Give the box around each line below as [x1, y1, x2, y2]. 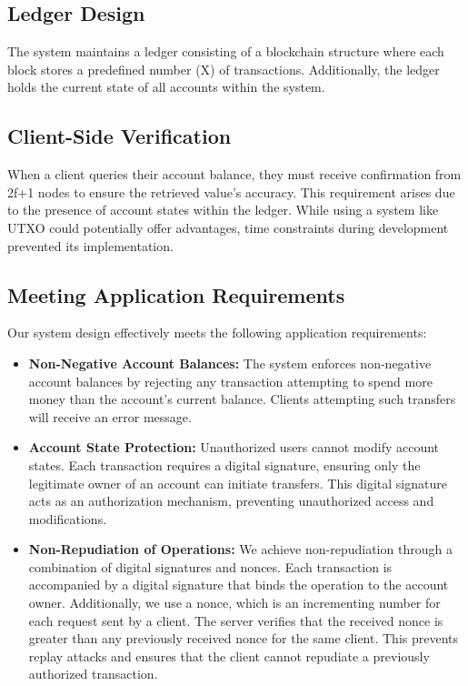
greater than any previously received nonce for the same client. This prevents [28, 629, 459, 648]
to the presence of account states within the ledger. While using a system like [7, 200, 439, 219]
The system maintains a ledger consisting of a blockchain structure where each [7, 42, 444, 61]
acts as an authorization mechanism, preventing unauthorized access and [28, 491, 434, 510]
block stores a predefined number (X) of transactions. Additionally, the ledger [7, 59, 440, 78]
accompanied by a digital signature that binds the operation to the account [28, 575, 449, 594]
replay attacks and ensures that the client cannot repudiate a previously [28, 646, 430, 665]
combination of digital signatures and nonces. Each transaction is [28, 557, 393, 576]
